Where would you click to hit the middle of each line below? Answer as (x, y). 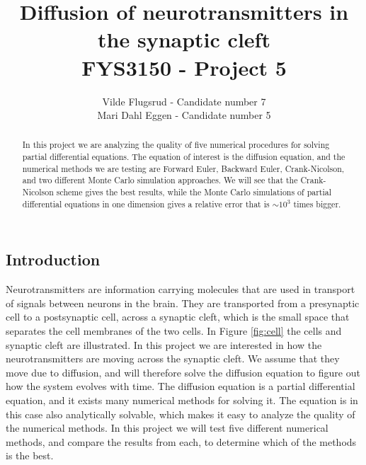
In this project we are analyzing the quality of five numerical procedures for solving (176, 145)
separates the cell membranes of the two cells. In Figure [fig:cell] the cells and (174, 331)
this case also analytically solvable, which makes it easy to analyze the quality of (181, 414)
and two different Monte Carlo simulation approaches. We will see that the (160, 180)
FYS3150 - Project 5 (184, 67)
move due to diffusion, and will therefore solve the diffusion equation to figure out (183, 372)
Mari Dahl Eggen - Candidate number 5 (184, 115)
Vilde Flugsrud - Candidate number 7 (184, 101)
